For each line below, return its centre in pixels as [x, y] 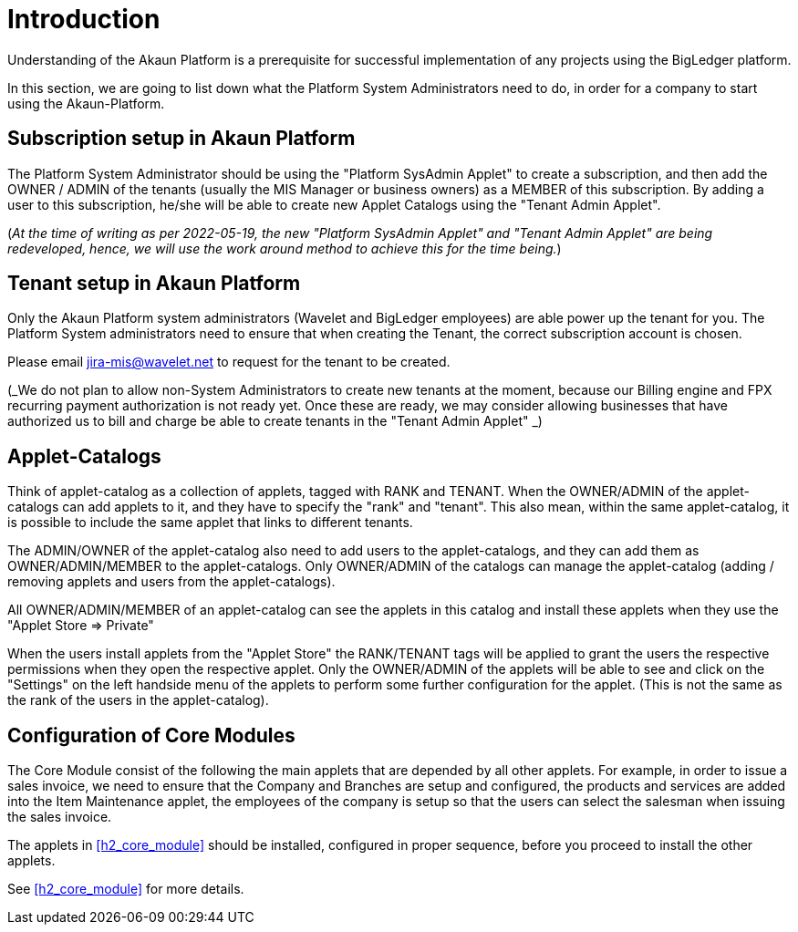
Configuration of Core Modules [151, 735]
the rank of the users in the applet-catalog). [138, 700]
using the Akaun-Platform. [86, 103]
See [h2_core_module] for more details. [126, 889]
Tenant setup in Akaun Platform [154, 284]
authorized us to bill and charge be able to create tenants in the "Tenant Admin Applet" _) [275, 421]
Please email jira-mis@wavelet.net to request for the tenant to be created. [229, 362]
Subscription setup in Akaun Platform [181, 139]
